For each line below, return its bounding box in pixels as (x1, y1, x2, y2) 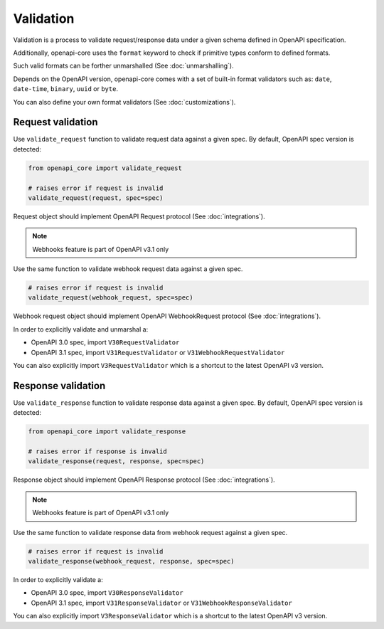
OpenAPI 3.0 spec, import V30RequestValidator (31, 338, 180, 347)
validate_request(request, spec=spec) (28, 194, 164, 202)
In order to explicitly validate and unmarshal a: (13, 324, 149, 334)
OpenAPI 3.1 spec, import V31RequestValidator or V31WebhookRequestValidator (31, 348, 285, 356)
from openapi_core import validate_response (28, 428, 186, 435)
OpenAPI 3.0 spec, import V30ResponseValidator (31, 588, 184, 597)
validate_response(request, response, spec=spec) (28, 458, 205, 465)
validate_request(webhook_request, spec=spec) (28, 294, 193, 302)
